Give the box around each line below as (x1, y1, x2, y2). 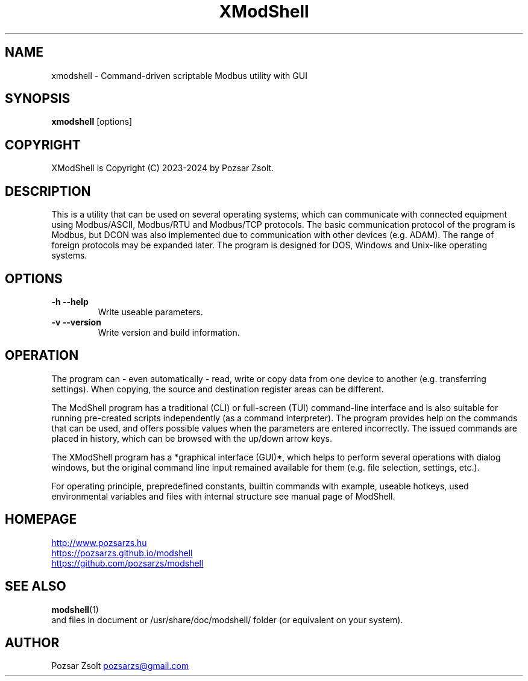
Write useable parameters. (98, 306, 203, 317)
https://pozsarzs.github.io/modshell (51, 547, 193, 558)
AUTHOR (5, 635, 60, 650)
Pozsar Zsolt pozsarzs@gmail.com (51, 661, 189, 671)
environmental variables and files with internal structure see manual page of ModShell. (51, 491, 395, 501)
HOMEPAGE (5, 512, 77, 527)
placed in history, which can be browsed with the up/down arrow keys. (51, 433, 332, 444)
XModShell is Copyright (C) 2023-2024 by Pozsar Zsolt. (51, 163, 274, 174)
